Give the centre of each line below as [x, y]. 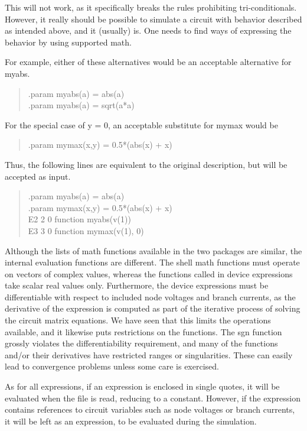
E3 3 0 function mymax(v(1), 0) [86, 230]
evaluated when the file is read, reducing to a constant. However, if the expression [153, 398]
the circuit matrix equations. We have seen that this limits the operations [138, 320]
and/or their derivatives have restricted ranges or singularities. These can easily [149, 354]
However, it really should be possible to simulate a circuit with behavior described [153, 19]
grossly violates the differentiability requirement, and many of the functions [141, 343]
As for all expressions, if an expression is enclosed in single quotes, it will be [142, 386]
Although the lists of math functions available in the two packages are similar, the [153, 250]
